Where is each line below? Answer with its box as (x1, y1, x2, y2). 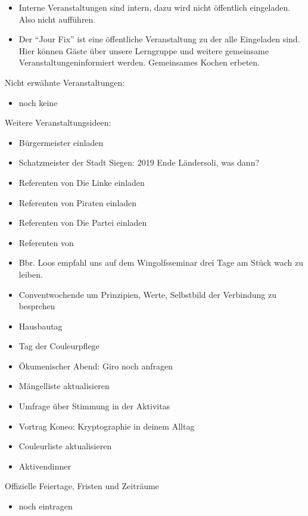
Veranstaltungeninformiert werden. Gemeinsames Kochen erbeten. (18, 56, 260, 69)
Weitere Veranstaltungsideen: (5, 116, 111, 129)
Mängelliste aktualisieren (18, 380, 110, 392)
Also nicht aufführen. (18, 13, 96, 25)
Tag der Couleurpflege (18, 340, 99, 352)
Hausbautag (18, 319, 63, 332)
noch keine (18, 96, 58, 108)
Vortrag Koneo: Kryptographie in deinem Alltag (18, 419, 195, 432)
